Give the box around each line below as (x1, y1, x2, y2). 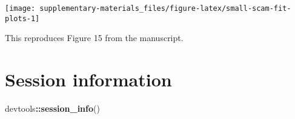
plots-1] (5, 14, 40, 23)
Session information (5, 67, 172, 92)
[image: (5, 4, 36, 13)
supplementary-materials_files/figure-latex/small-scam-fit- (39, 4, 291, 13)
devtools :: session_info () (5, 102, 100, 115)
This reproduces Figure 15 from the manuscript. (5, 31, 184, 44)
